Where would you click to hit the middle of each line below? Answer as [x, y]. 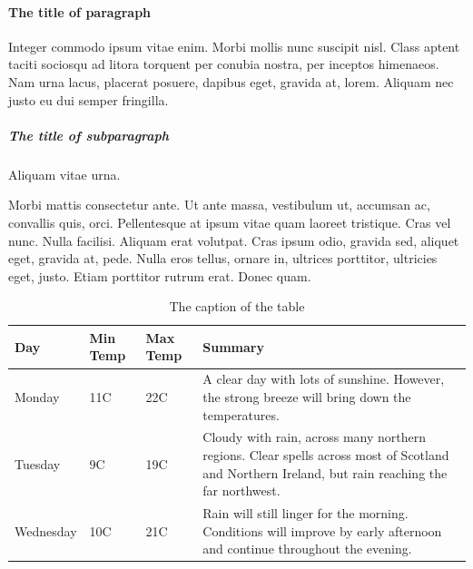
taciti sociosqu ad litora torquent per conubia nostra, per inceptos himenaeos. [224, 64]
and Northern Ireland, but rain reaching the [325, 472]
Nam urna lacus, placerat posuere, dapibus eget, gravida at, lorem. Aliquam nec [231, 81]
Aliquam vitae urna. [64, 174]
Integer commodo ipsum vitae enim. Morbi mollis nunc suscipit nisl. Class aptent [234, 46]
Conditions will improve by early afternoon [322, 530]
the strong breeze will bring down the [307, 396]
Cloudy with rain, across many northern [315, 437]
